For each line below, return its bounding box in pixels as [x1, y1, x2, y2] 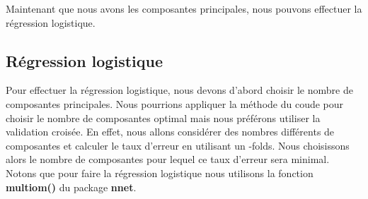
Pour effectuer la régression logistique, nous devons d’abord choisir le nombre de [6, 83, 353, 97]
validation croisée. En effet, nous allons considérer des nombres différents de [6, 124, 335, 139]
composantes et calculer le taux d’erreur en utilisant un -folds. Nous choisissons [6, 138, 350, 152]
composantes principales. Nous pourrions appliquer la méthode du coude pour [6, 96, 344, 111]
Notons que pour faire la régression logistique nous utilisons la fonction [6, 165, 314, 180]
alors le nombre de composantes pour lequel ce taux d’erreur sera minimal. [6, 152, 330, 167]
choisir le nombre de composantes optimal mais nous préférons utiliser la [6, 110, 321, 125]
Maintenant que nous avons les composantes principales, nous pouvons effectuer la [6, 1, 362, 16]
